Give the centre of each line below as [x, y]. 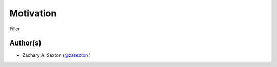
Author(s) [25, 43]
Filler [15, 29]
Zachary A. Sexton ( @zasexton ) [57, 55]
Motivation [33, 13]
